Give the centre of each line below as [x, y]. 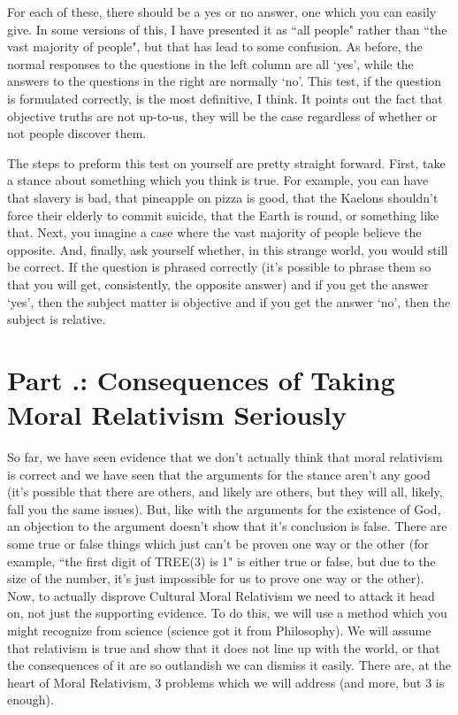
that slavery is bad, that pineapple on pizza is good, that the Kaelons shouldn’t [223, 197]
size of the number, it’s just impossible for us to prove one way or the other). [216, 578]
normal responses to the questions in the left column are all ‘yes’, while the [210, 63]
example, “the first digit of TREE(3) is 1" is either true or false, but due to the [221, 561]
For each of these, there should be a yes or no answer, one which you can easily [222, 12]
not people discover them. [77, 133]
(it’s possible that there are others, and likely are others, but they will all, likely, [225, 492]
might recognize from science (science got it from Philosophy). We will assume [219, 630]
